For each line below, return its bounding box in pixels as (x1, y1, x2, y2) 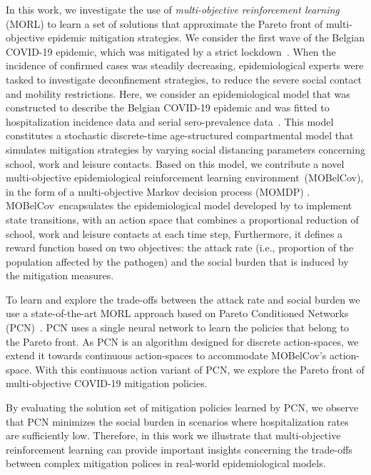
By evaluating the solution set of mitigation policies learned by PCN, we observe (6, 400, 359, 415)
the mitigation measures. (6, 268, 114, 283)
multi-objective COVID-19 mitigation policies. (6, 376, 208, 391)
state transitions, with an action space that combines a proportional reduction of (6, 211, 359, 226)
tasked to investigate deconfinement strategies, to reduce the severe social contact (6, 71, 362, 86)
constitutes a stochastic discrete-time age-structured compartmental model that (6, 128, 354, 143)
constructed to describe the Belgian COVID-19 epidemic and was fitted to (6, 100, 330, 115)
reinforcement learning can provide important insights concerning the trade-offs (6, 441, 352, 456)
